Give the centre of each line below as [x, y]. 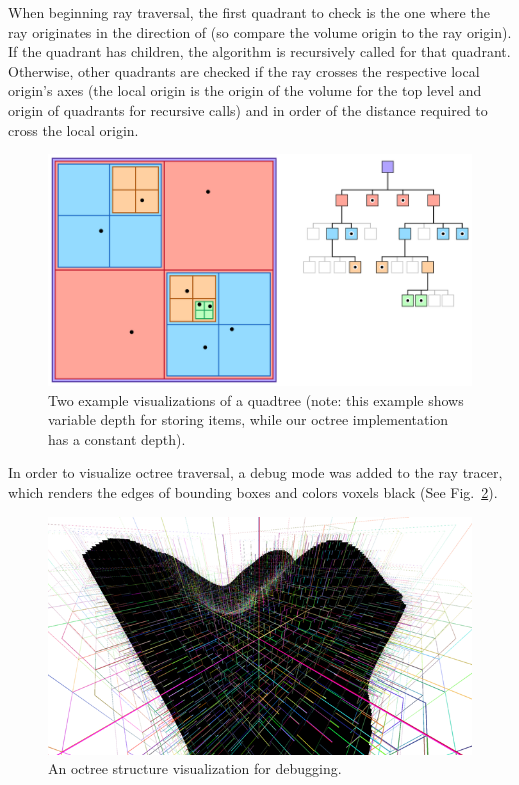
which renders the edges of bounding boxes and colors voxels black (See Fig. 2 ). [253, 492]
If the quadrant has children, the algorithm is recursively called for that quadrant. [259, 51]
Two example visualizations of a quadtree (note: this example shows [256, 399]
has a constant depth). [117, 438]
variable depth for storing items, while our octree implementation [248, 419]
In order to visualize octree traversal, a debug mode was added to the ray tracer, [255, 472]
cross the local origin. [73, 129]
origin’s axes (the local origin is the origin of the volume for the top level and [245, 90]
